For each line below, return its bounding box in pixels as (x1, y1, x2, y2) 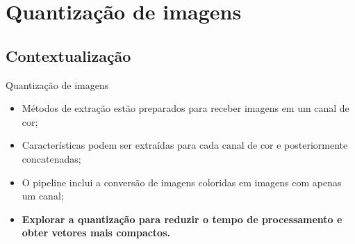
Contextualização (6, 44, 131, 66)
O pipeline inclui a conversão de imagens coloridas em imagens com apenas (22, 174, 342, 189)
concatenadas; (22, 151, 81, 165)
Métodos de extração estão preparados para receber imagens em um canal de (22, 101, 349, 115)
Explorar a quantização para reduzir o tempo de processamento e (22, 211, 342, 226)
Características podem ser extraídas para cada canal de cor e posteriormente (22, 138, 348, 152)
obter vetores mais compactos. (22, 225, 170, 240)
